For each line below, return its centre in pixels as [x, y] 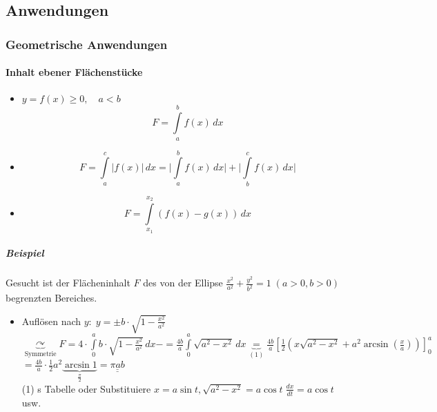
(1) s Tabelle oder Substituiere [86, 388]
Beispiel [25, 253]
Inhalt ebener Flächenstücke [74, 72]
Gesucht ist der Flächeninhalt [68, 283]
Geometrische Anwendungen [87, 44]
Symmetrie [40, 354]
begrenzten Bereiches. [51, 298]
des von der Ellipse [183, 283]
